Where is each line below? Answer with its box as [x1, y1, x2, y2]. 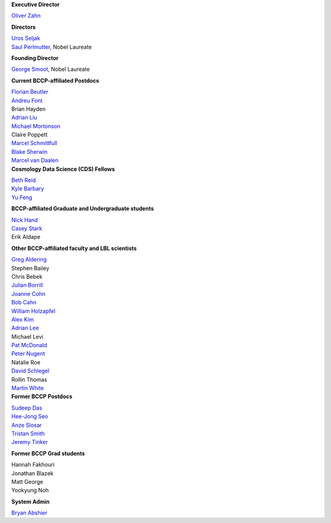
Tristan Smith [11, 429, 45, 437]
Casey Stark [11, 224, 42, 232]
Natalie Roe [11, 358, 41, 366]
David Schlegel [11, 367, 50, 375]
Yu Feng [11, 194, 32, 201]
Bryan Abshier [11, 509, 48, 517]
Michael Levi [11, 333, 44, 340]
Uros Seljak [11, 34, 40, 42]
